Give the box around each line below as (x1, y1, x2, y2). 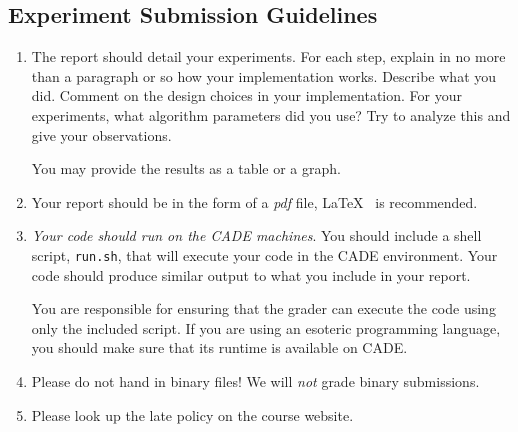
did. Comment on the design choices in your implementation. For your (31, 85, 462, 106)
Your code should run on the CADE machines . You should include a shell (31, 225, 482, 246)
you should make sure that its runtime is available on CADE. (31, 337, 408, 358)
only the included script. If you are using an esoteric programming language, (31, 317, 501, 338)
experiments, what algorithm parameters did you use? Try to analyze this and (31, 104, 511, 125)
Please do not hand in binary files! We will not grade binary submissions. (31, 370, 480, 391)
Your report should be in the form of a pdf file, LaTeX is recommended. (31, 191, 478, 212)
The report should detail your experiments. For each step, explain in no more (31, 46, 506, 67)
